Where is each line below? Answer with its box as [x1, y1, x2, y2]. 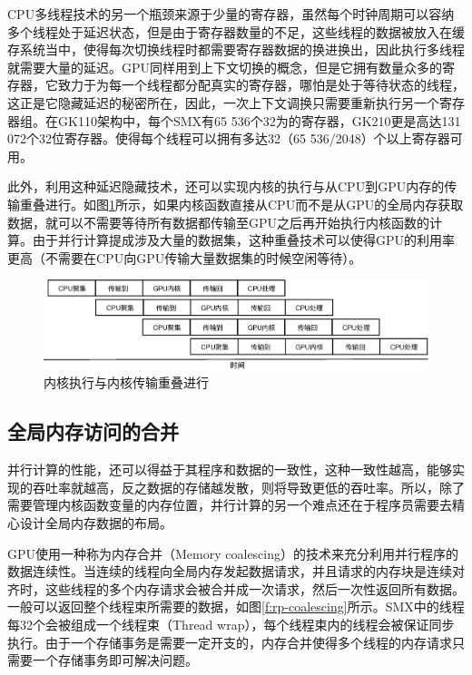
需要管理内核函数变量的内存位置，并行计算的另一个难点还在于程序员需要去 [7, 495, 452, 514]
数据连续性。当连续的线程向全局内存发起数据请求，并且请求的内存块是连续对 [7, 562, 465, 581]
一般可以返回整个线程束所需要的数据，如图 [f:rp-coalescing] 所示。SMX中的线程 [7, 597, 465, 616]
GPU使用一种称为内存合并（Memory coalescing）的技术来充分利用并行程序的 [7, 543, 459, 562]
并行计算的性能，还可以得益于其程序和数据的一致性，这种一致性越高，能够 [7, 460, 452, 479]
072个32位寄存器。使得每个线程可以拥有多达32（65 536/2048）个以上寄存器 [7, 129, 450, 148]
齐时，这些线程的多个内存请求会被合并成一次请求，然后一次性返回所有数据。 [7, 579, 465, 598]
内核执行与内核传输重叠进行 [44, 373, 209, 392]
